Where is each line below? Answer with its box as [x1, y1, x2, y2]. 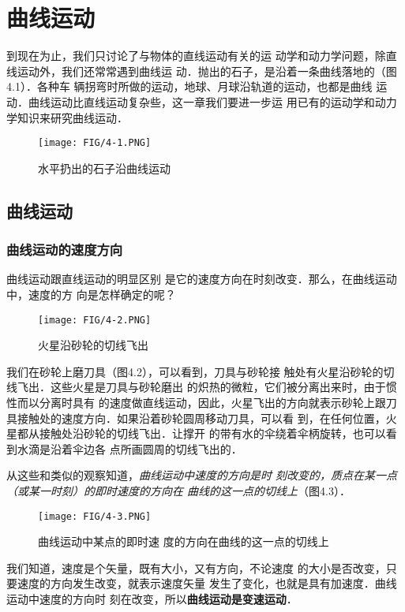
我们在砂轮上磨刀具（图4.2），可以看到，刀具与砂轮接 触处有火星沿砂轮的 [6, 363, 384, 379]
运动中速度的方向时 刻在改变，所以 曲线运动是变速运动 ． [6, 590, 298, 606]
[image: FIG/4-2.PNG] [38, 314, 152, 326]
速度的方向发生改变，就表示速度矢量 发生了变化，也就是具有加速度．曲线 [17, 575, 397, 591]
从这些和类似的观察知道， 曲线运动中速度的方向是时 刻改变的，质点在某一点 [6, 467, 398, 483]
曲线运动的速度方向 [6, 240, 123, 259]
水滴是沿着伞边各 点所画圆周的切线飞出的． [17, 440, 242, 457]
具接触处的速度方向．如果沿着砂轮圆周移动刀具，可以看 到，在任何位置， [6, 409, 386, 426]
